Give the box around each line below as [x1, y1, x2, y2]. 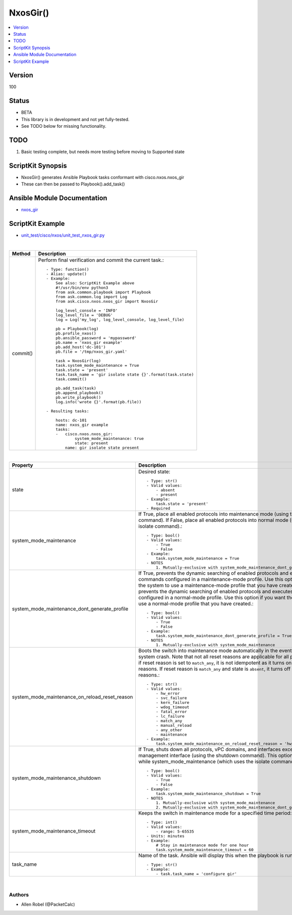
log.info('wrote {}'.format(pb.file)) [55, 399, 142, 404]
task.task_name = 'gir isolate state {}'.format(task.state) [55, 372, 194, 377]
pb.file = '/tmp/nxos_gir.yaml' [55, 349, 128, 354]
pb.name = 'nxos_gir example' [55, 339, 123, 345]
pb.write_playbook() [55, 395, 101, 400]
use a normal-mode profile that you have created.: [138, 600, 254, 607]
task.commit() [55, 376, 87, 381]
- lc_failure [156, 714, 185, 719]
